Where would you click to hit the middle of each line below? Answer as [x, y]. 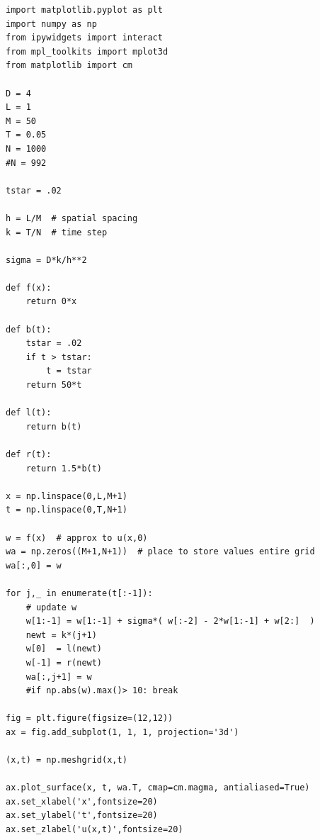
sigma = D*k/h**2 [46, 260]
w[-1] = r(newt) [64, 662]
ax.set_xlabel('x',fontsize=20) [82, 801]
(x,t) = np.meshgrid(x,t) [67, 760]
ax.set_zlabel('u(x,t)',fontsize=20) [95, 830]
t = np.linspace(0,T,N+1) [67, 510]
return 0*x [51, 302]
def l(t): [29, 413]
